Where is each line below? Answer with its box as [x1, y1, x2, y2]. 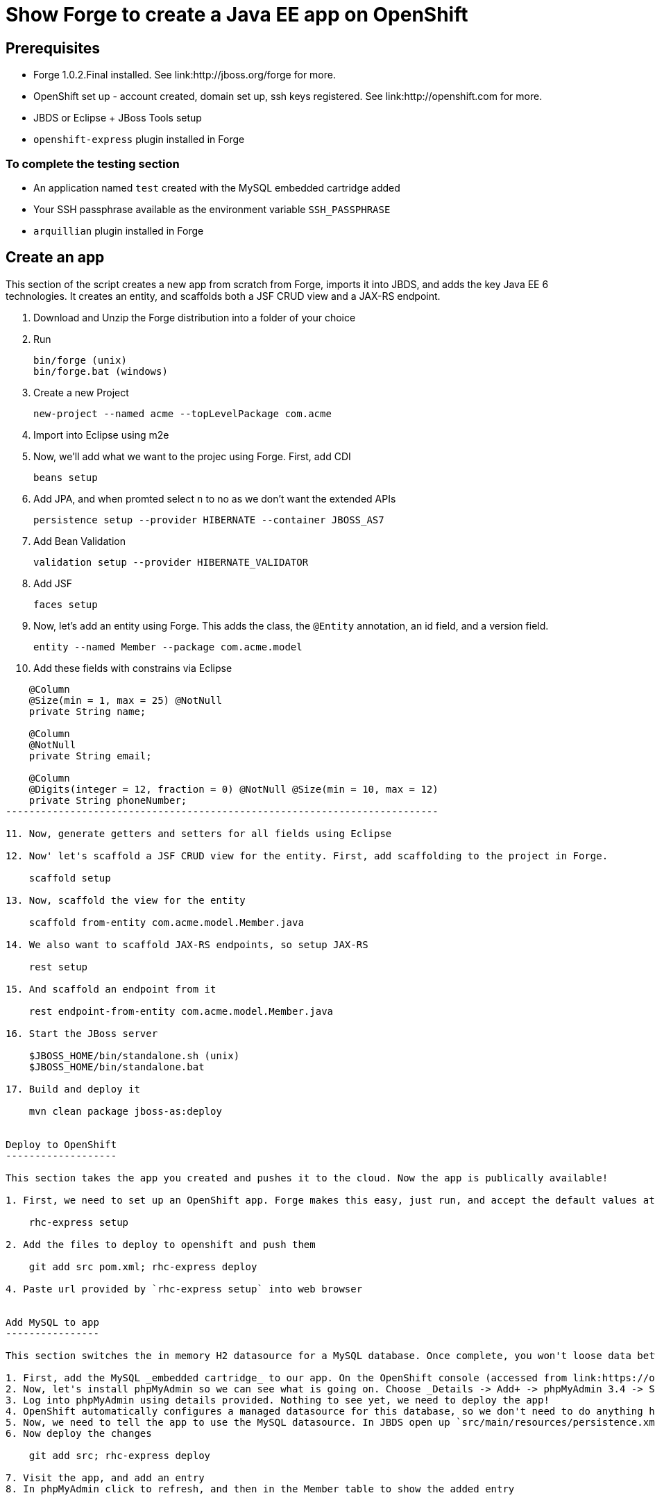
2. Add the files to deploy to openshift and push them [6, 1238, 316, 1250]
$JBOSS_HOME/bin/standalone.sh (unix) [28, 1050, 240, 1061]
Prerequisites [6, 39, 100, 57]
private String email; [28, 750, 152, 761]
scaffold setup [28, 872, 111, 884]
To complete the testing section [6, 156, 180, 171]
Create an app [6, 248, 105, 267]
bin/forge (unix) [33, 354, 127, 366]
